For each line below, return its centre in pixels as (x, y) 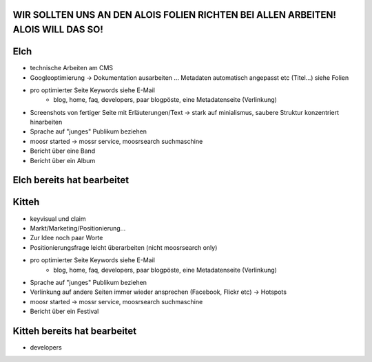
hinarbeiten (46, 122)
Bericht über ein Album (63, 160)
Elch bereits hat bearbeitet (71, 180)
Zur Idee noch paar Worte (66, 238)
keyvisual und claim (58, 219)
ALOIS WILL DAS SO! (58, 30)
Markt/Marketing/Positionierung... (78, 228)
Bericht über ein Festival (64, 311)
